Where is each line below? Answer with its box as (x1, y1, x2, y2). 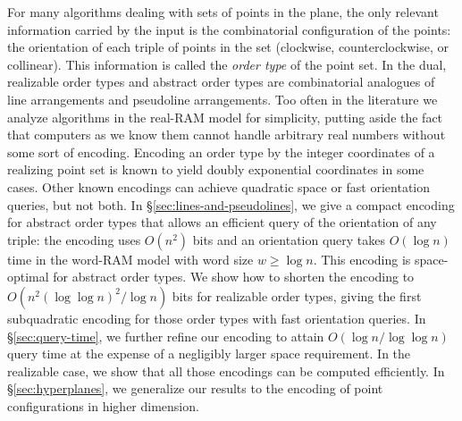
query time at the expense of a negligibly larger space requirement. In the (7, 344, 411, 363)
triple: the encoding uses (7, 230, 141, 248)
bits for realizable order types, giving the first (172, 286, 422, 305)
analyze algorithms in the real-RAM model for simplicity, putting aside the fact (7, 107, 443, 126)
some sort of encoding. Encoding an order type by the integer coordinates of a (7, 142, 435, 161)
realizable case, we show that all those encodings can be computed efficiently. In (7, 361, 445, 380)
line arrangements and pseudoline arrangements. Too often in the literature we (7, 89, 438, 108)
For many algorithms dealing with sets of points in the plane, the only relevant (7, 3, 439, 21)
